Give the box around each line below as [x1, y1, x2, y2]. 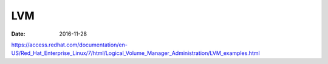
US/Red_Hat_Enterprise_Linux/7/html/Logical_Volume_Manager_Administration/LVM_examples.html [11, 50, 261, 57]
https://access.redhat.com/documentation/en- [11, 41, 128, 48]
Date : [11, 30, 26, 37]
